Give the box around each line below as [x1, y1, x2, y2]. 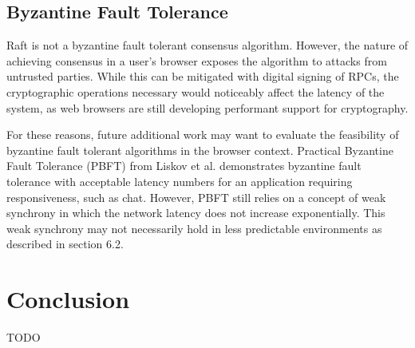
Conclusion [6, 283, 130, 315]
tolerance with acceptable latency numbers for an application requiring [6, 172, 353, 189]
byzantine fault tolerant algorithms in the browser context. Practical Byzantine [6, 141, 393, 158]
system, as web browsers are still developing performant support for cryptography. [6, 99, 409, 116]
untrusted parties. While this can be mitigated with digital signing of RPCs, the [6, 68, 399, 85]
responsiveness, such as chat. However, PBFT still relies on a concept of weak [6, 188, 386, 205]
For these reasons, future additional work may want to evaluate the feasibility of [6, 126, 399, 143]
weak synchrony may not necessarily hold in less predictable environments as [6, 219, 382, 236]
